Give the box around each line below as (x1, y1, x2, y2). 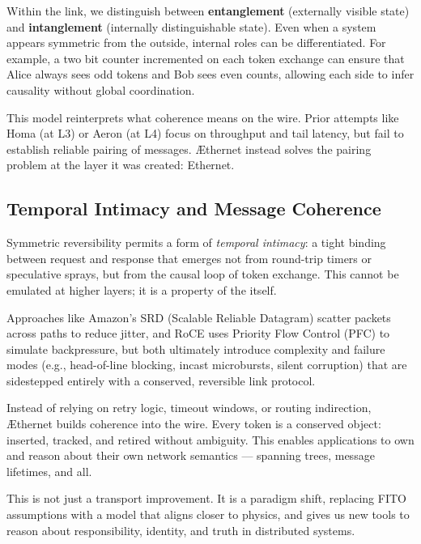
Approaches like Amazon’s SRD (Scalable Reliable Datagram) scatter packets (6, 308, 391, 325)
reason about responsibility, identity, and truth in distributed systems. (6, 521, 355, 538)
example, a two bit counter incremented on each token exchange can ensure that (6, 49, 405, 66)
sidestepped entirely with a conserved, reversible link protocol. (6, 372, 316, 389)
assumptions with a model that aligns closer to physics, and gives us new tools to (6, 506, 410, 523)
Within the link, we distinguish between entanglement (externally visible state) (6, 2, 410, 19)
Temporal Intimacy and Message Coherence (6, 196, 381, 221)
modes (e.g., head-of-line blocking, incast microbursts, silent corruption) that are (6, 356, 407, 373)
